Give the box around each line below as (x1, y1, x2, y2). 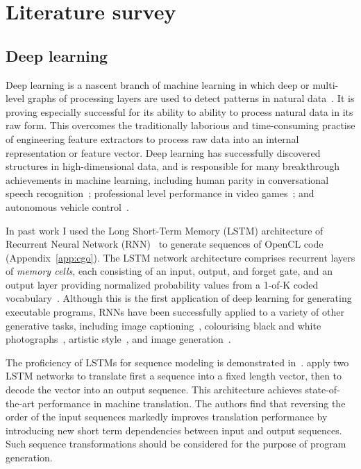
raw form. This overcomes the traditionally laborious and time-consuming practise (6, 118, 355, 133)
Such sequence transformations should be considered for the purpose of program (6, 436, 346, 451)
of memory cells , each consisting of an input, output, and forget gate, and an (6, 264, 333, 278)
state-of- (305, 382, 340, 397)
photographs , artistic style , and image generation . (6, 332, 231, 346)
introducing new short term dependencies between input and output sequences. (6, 423, 342, 437)
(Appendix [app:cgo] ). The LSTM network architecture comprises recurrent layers (6, 250, 355, 264)
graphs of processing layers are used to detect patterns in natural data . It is (27, 91, 355, 105)
